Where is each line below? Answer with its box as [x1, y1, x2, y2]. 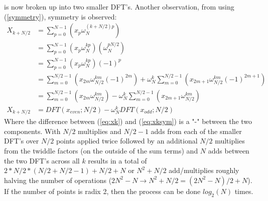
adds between [208, 145, 249, 155]
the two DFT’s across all [4, 155, 80, 165]
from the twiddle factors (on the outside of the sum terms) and [4, 145, 198, 155]
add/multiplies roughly [169, 165, 239, 175]
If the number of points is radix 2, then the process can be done [4, 185, 201, 196]
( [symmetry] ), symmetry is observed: [4, 11, 117, 21]
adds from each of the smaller [151, 125, 242, 136]
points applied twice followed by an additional [56, 135, 198, 146]
